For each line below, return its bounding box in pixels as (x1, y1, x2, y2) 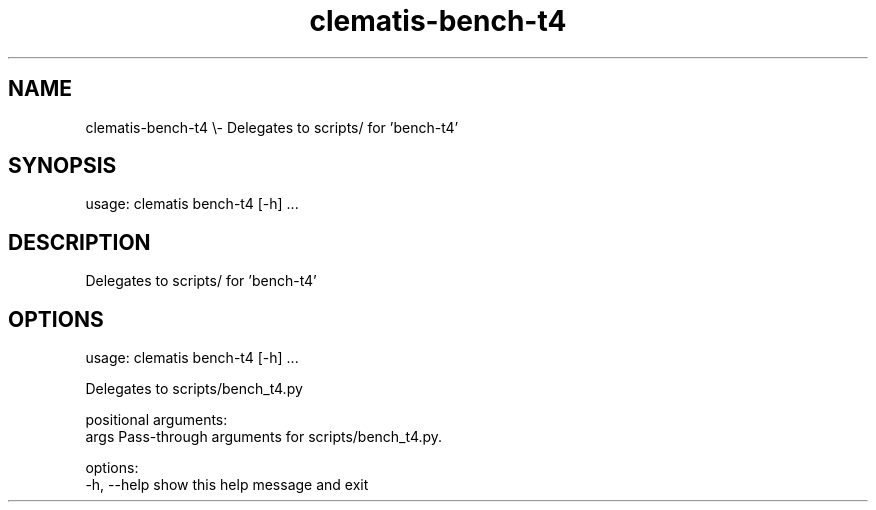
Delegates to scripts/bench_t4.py (85, 380, 303, 398)
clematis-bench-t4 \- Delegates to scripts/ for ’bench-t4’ (85, 118, 459, 136)
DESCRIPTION (8, 229, 151, 255)
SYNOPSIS (8, 153, 117, 179)
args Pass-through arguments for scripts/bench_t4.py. (85, 428, 443, 446)
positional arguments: (85, 411, 228, 429)
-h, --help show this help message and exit (85, 476, 369, 494)
